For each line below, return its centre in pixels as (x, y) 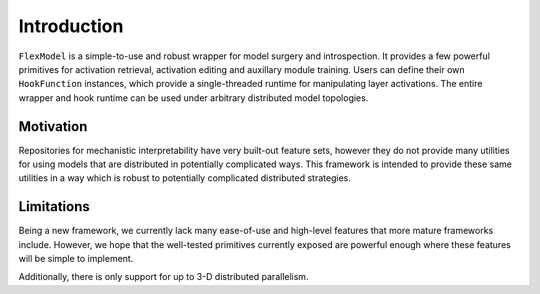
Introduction (71, 26)
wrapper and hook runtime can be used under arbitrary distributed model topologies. (193, 97)
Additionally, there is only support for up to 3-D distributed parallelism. (163, 277)
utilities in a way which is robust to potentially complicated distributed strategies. (185, 178)
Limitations (54, 206)
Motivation (53, 126)
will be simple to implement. (76, 259)
